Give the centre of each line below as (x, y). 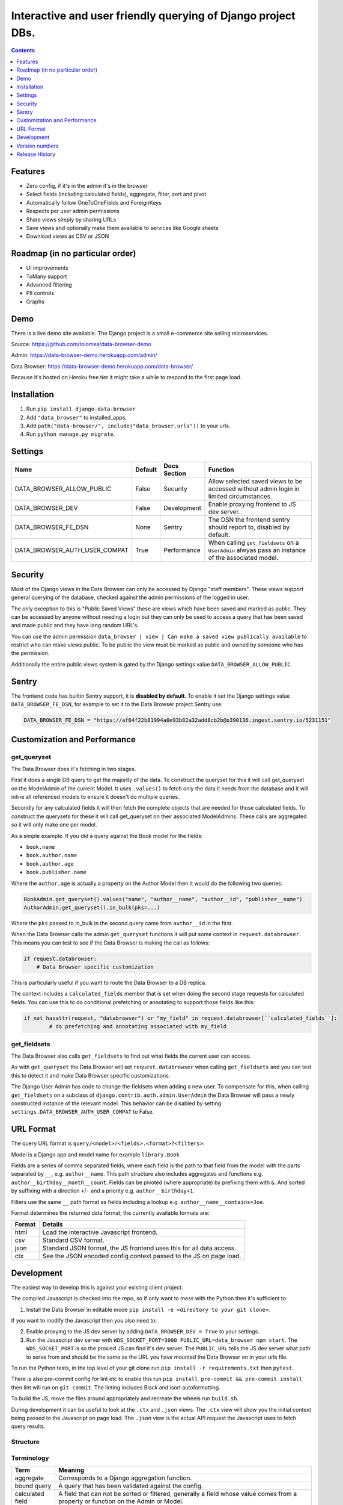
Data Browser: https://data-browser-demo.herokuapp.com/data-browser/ (102, 366)
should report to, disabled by (249, 527)
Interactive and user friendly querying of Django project (153, 16)
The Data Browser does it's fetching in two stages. (74, 769)
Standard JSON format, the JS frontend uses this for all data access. (139, 1248)
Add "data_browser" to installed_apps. (77, 417)
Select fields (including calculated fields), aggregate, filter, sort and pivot (116, 194)
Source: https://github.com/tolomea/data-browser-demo (81, 344)
